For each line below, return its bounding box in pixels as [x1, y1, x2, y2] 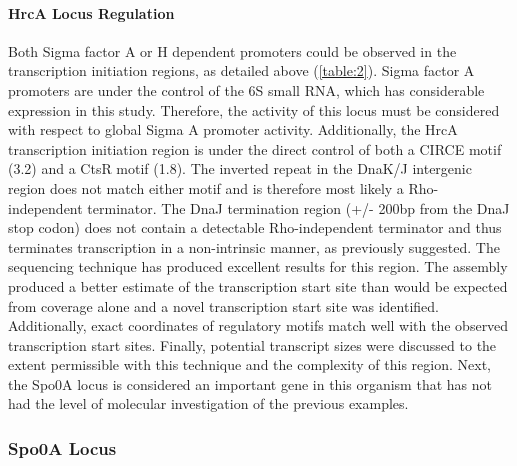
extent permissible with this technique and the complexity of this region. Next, [8, 354, 491, 375]
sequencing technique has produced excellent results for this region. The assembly [8, 256, 508, 277]
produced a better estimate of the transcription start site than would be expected [8, 275, 508, 296]
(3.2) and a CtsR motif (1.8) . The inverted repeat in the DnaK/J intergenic [8, 158, 472, 179]
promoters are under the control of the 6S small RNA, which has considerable [8, 79, 485, 100]
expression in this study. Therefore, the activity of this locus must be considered [8, 99, 500, 120]
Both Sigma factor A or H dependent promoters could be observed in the [8, 40, 457, 61]
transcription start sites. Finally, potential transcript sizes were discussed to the [8, 334, 497, 355]
